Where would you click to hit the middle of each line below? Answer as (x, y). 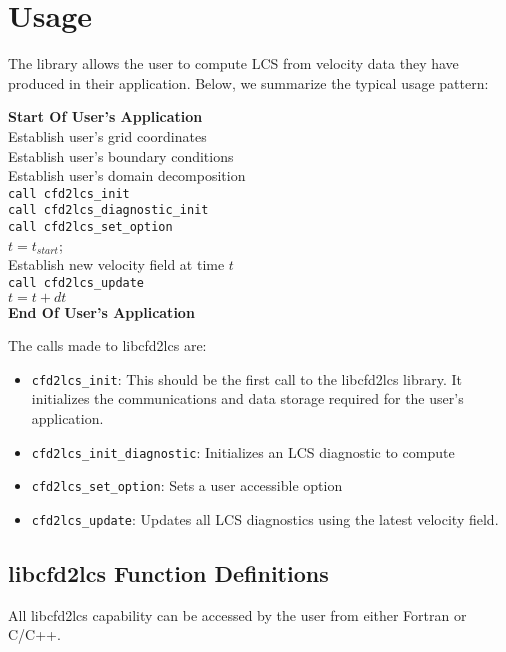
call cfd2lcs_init (69, 193)
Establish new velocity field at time (116, 264)
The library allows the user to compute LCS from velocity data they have (233, 63)
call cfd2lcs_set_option (90, 227)
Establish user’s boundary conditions (121, 155)
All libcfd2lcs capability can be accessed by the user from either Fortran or (237, 614)
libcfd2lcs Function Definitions (168, 572)
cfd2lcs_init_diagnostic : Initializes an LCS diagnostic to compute (243, 451)
